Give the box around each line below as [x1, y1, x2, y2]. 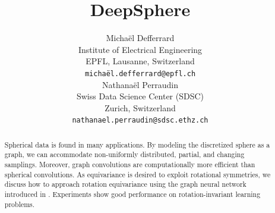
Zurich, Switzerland [105, 101, 176, 114]
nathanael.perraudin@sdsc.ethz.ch [72, 116, 208, 125]
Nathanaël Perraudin [102, 78, 178, 90]
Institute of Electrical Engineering [78, 43, 203, 55]
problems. [4, 199, 35, 209]
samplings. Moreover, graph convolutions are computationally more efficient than [4, 159, 255, 170]
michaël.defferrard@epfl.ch [84, 69, 196, 78]
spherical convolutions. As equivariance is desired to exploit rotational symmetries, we [4, 169, 271, 179]
